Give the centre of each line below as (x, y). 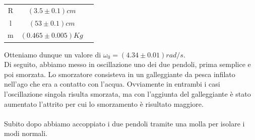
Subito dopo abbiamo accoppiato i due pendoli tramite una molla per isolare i (124, 123)
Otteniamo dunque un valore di (53, 54)
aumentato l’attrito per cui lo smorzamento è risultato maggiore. (104, 103)
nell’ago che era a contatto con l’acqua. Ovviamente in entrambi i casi (112, 84)
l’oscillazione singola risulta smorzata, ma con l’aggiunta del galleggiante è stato (127, 93)
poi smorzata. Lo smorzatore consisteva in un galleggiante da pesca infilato (120, 74)
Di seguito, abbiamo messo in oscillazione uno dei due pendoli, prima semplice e (127, 64)
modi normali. (26, 133)
